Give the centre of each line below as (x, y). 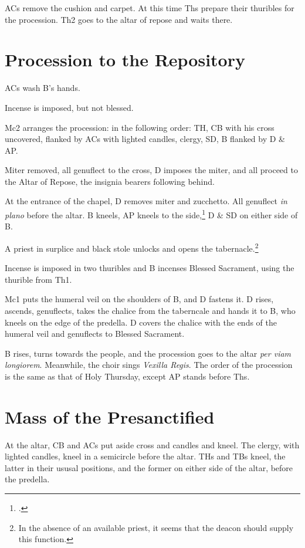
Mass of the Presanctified (110, 416)
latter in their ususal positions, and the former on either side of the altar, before (149, 467)
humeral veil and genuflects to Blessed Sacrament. (95, 334)
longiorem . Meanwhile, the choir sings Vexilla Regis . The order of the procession (149, 365)
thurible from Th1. (38, 279)
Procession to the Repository (125, 60)
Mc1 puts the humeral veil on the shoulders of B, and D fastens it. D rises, (139, 299)
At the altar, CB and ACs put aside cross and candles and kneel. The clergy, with (152, 444)
